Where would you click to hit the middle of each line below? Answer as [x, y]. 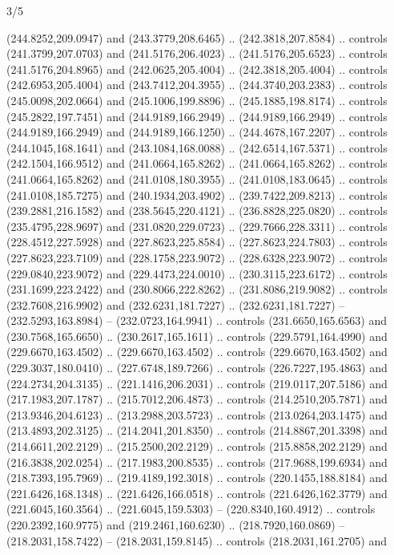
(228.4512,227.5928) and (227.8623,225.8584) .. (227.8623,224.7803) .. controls [197, 242]
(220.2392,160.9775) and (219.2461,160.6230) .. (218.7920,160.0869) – [176, 525]
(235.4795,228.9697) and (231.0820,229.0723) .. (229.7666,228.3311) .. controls [197, 226]
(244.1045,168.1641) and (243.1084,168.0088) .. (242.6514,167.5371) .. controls [197, 147]
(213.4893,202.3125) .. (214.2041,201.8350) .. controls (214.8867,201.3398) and [197, 430]
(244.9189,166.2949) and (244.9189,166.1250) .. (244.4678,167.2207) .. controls [197, 132]
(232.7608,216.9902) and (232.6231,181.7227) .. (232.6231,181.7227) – [176, 304]
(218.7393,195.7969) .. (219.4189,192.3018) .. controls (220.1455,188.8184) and [197, 478]
